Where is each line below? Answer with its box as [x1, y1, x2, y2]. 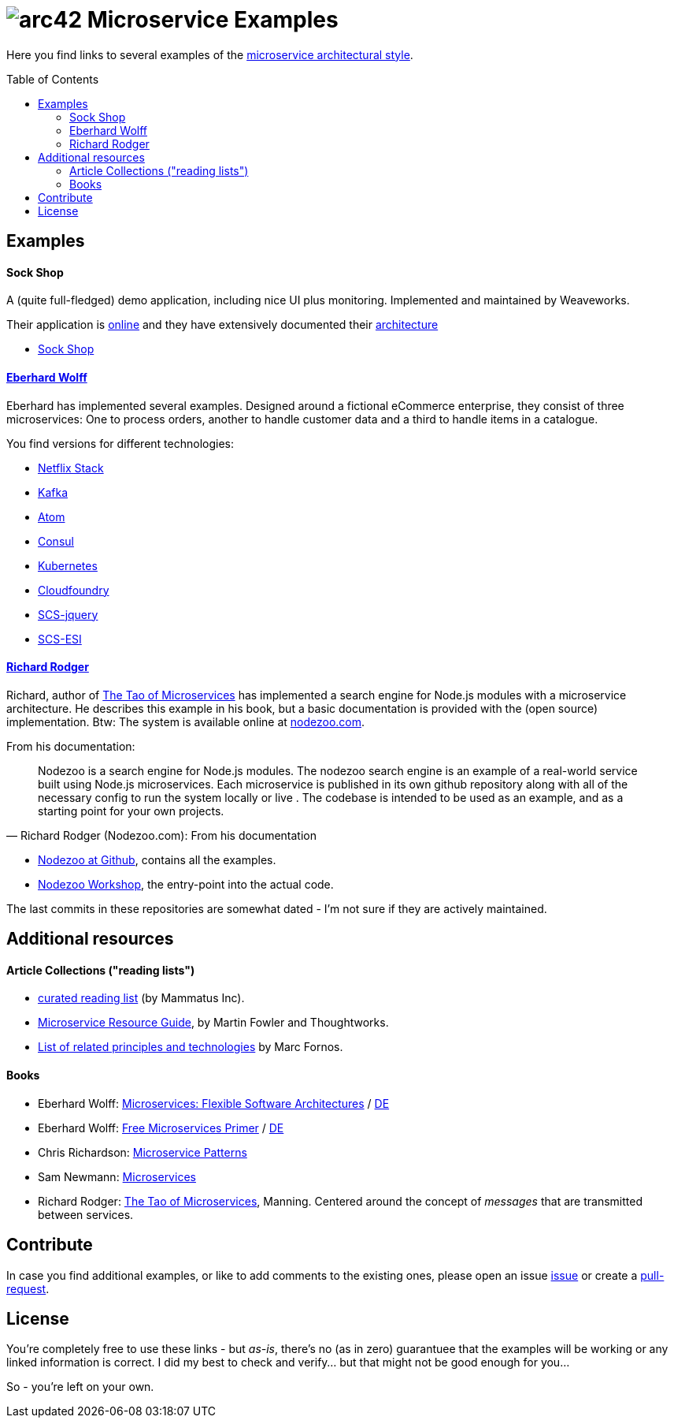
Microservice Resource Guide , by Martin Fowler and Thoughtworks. [38, 1016, 389, 1030]
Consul [38, 534, 74, 548]
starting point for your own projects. [38, 803, 224, 818]
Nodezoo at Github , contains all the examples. [38, 852, 276, 867]
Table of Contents [6, 72, 99, 86]
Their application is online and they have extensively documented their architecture [6, 318, 439, 332]
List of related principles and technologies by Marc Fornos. [38, 1040, 343, 1054]
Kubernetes [38, 558, 98, 572]
